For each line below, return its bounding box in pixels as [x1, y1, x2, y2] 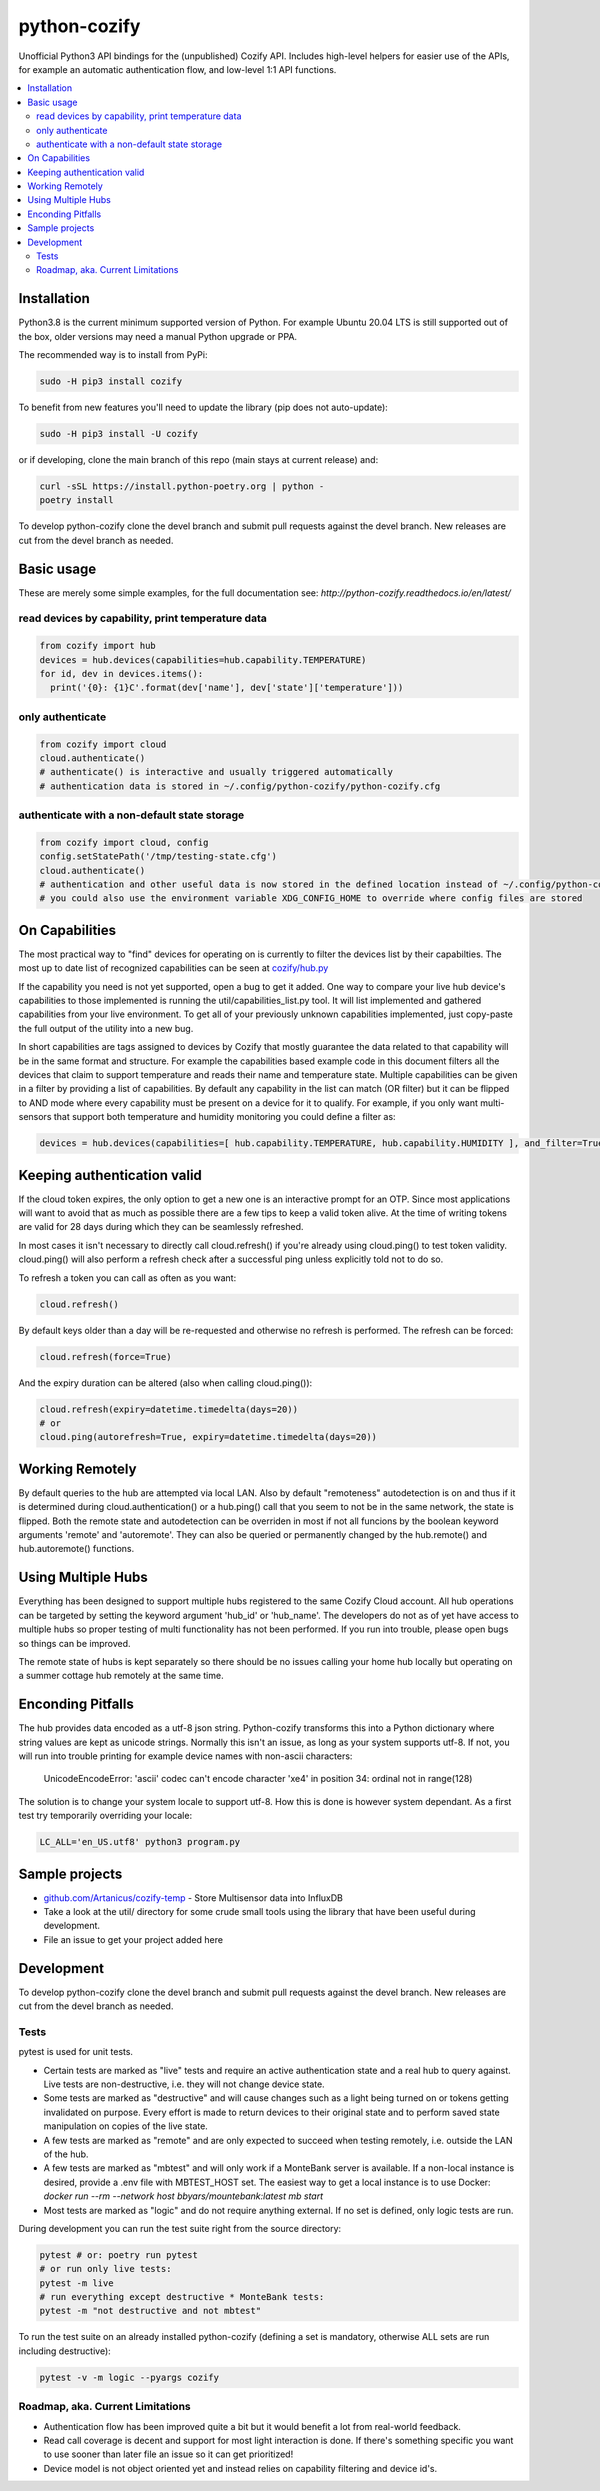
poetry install [39, 495, 114, 506]
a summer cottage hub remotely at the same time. [18, 1670, 224, 1682]
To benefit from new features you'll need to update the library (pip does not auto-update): [18, 401, 389, 414]
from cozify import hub [39, 640, 157, 652]
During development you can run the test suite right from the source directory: [18, 2222, 342, 2234]
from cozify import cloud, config [39, 836, 209, 848]
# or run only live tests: [39, 2263, 172, 2275]
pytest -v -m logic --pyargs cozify [39, 2371, 220, 2383]
